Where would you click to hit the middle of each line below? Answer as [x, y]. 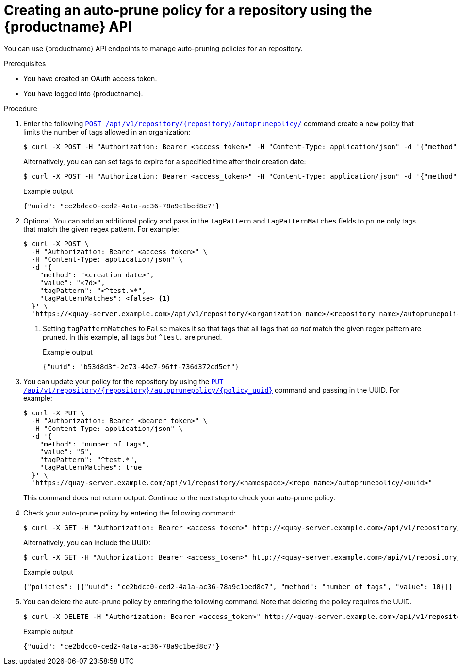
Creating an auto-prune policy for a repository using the [188, 10]
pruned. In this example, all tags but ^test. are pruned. [132, 337]
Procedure [21, 108]
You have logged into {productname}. [83, 93]
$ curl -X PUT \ [54, 413]
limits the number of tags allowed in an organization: [107, 132]
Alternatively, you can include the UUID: [87, 542]
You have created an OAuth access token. [90, 78]
